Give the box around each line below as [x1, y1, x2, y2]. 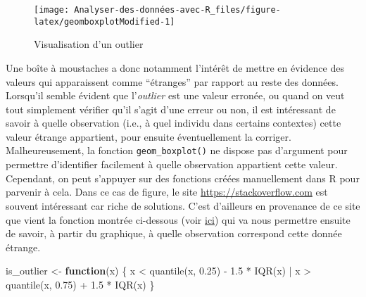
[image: [34, 5, 70, 15]
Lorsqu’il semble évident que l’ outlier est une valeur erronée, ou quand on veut [6, 88, 345, 103]
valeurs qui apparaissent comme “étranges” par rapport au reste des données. [6, 74, 339, 89]
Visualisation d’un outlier [34, 37, 144, 51]
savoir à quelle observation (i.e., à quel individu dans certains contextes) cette [6, 115, 341, 130]
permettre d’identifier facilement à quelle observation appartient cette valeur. [6, 157, 338, 172]
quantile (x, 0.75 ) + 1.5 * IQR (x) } [6, 277, 155, 291]
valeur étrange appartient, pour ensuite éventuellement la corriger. [6, 129, 291, 144]
